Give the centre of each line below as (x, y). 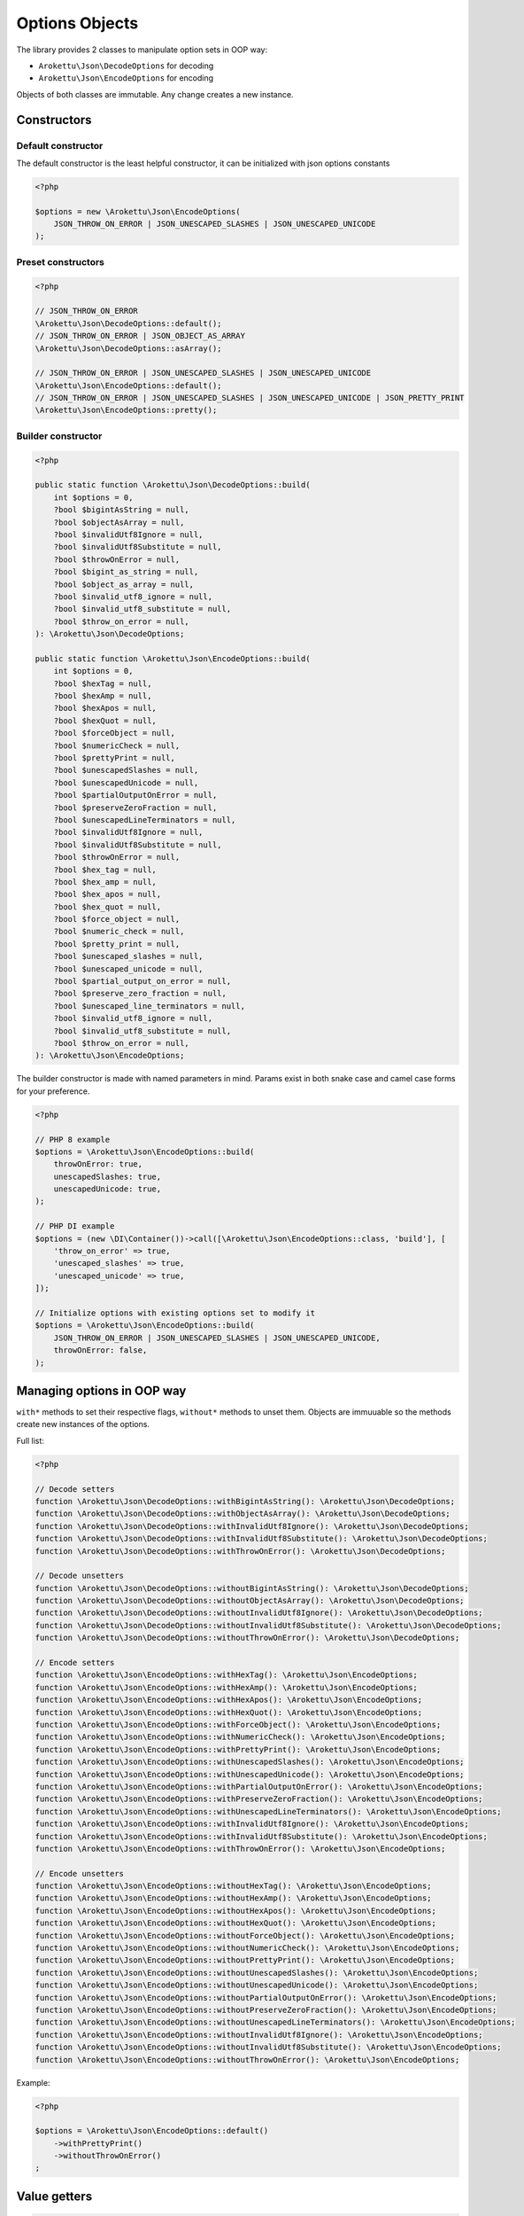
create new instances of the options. (83, 1424)
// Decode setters (75, 1489)
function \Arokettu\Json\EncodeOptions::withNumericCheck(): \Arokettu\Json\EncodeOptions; (240, 1737)
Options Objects (77, 23)
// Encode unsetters (79, 1873)
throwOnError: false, (100, 1350)
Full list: (30, 1440)
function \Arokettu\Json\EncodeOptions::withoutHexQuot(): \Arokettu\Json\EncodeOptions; (236, 1923)
